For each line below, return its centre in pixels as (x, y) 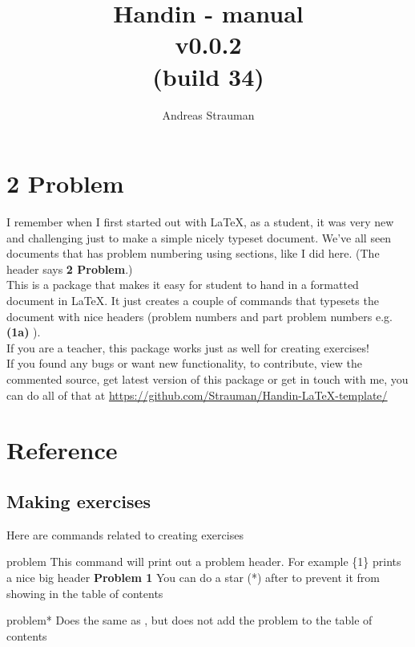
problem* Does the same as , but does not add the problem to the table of (189, 620)
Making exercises (79, 501)
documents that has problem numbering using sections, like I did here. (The (193, 253)
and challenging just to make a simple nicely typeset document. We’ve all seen (199, 237)
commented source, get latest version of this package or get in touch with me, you (207, 378)
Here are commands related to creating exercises (125, 534)
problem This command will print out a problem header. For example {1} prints (204, 562)
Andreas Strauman (208, 114)
